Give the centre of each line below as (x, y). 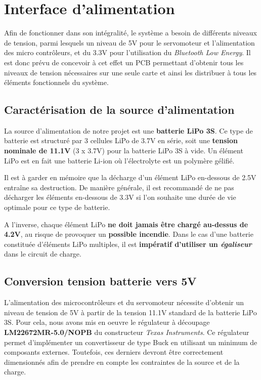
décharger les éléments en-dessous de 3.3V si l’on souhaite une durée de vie (120, 197)
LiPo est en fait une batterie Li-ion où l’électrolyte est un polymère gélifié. (119, 160)
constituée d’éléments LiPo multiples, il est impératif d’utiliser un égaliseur (128, 244)
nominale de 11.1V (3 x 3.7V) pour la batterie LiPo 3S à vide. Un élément (124, 151)
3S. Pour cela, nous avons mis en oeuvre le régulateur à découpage (107, 322)
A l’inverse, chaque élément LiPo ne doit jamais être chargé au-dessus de (126, 224)
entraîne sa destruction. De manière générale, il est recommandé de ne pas (119, 187)
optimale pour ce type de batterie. (57, 207)
